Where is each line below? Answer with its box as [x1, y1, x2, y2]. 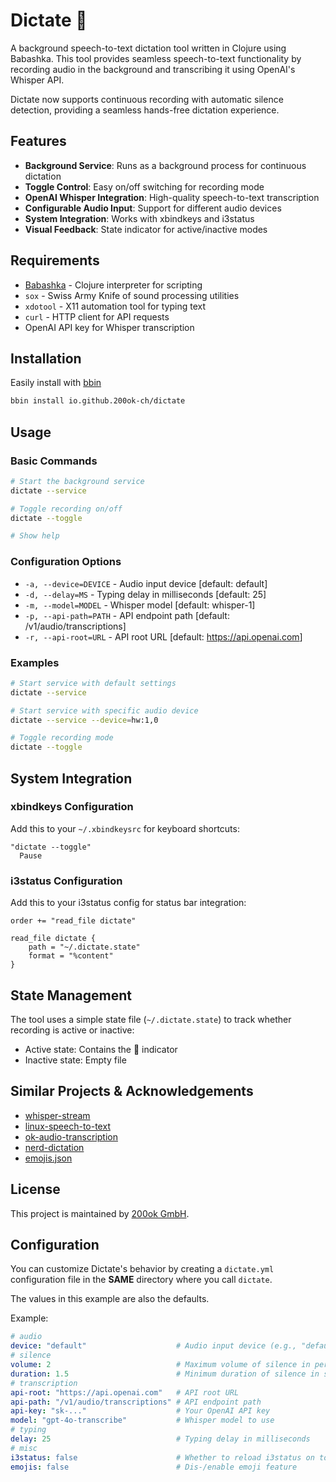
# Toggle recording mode [10, 733, 114, 743]
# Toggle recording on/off [10, 504, 123, 514]
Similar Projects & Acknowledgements [10, 1083, 254, 1100]
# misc [10, 1443, 38, 1453]
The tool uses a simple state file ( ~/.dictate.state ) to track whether [10, 1013, 292, 1025]
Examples [10, 655, 60, 669]
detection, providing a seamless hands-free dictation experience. [10, 104, 280, 116]
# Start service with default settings [10, 678, 177, 688]
